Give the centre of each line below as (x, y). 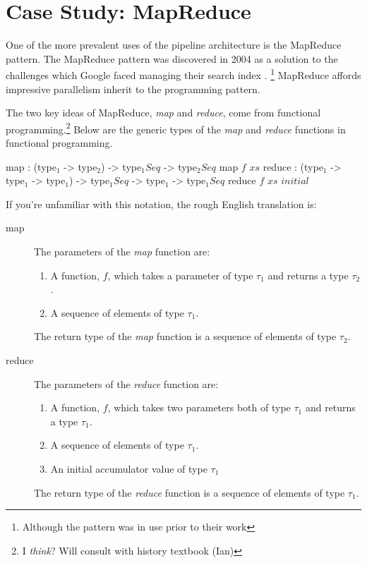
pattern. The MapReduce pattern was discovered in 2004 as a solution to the (172, 58)
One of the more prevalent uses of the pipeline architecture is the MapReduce (174, 45)
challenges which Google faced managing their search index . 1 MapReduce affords (183, 74)
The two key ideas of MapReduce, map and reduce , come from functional (163, 113)
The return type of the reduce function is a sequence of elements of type (189, 492)
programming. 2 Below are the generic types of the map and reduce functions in (176, 128)
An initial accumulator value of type (129, 468)
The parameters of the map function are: (122, 251)
